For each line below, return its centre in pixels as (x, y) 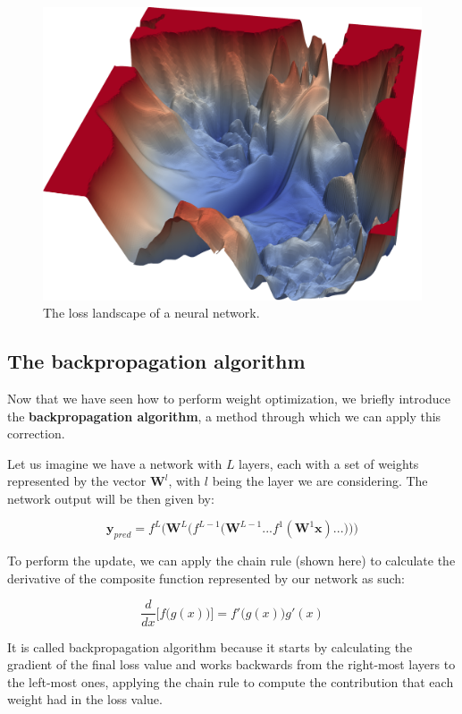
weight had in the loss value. (85, 699)
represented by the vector (77, 481)
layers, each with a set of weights (329, 463)
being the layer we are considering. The (320, 481)
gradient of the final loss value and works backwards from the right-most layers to (231, 664)
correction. (36, 433)
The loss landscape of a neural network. (151, 313)
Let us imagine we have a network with (115, 463)
